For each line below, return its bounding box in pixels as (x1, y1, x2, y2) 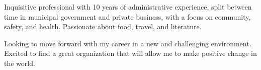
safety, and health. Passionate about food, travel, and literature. (4, 21, 202, 32)
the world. (4, 57, 35, 68)
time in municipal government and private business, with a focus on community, (4, 11, 251, 22)
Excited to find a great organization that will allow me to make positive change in (4, 48, 257, 58)
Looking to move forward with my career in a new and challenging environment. (4, 38, 251, 48)
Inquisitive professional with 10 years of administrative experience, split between (4, 2, 252, 12)
